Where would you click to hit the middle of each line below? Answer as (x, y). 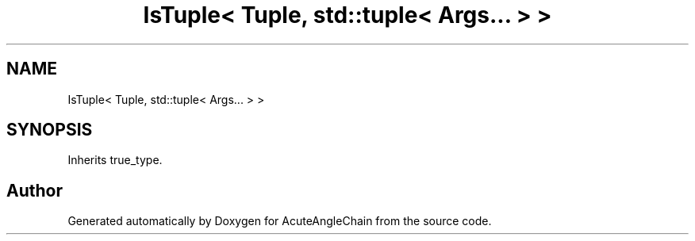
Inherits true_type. (115, 160)
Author (35, 190)
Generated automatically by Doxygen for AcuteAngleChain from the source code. (280, 221)
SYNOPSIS (50, 130)
